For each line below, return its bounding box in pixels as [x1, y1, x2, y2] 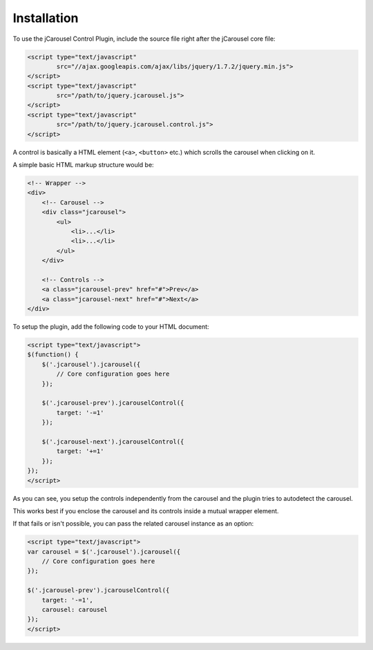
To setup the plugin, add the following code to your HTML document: [12, 323, 210, 331]
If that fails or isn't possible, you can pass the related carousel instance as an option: [12, 519, 254, 528]
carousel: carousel [41, 606, 108, 614]
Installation [12, 10, 79, 26]
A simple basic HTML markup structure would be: [12, 161, 155, 169]
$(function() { [27, 351, 79, 359]
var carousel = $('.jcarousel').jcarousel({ [27, 548, 181, 555]
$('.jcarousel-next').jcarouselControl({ [41, 437, 184, 446]
